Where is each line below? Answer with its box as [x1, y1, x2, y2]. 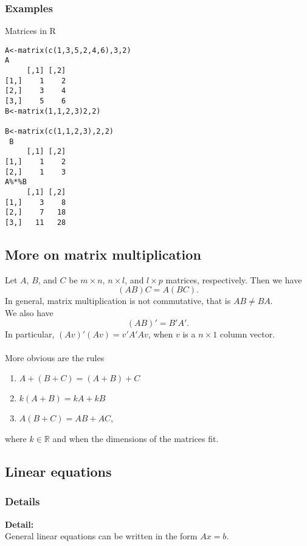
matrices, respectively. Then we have [165, 273, 302, 286]
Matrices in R [5, 24, 56, 37]
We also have [5, 306, 53, 319]
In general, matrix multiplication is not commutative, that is [5, 294, 231, 307]
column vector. [219, 327, 275, 340]
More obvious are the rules [5, 351, 105, 364]
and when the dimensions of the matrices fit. [52, 432, 219, 444]
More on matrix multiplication [5, 245, 201, 264]
